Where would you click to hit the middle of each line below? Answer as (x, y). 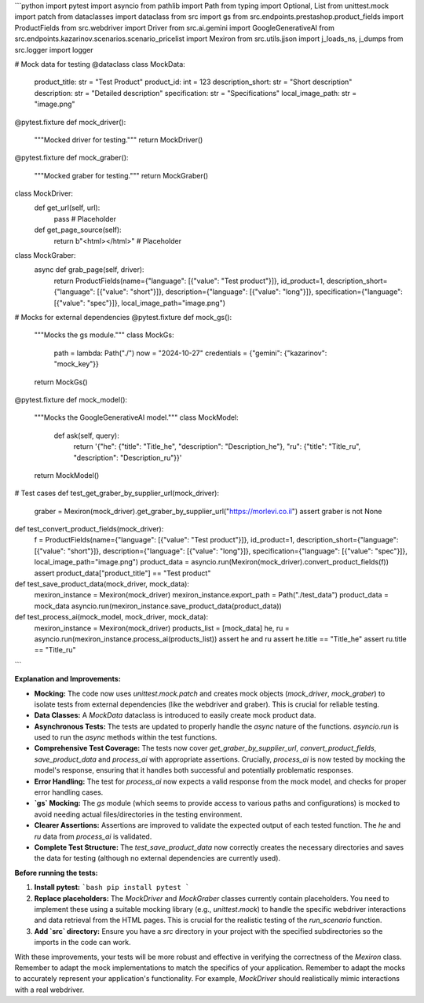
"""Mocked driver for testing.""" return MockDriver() (119, 140)
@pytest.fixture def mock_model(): (71, 399)
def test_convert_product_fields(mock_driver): (89, 529)
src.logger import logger (54, 50)
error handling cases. (69, 792)
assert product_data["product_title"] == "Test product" (122, 573)
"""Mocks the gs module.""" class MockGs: (104, 335)
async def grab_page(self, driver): (89, 270)
